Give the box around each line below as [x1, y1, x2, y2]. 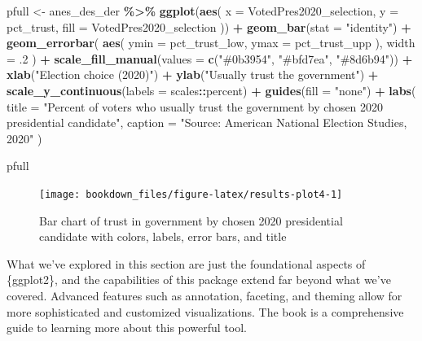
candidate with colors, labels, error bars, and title [39, 228, 287, 245]
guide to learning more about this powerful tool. [7, 319, 248, 336]
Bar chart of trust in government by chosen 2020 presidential [39, 212, 343, 229]
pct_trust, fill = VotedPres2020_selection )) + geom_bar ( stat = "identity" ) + [7, 18, 411, 35]
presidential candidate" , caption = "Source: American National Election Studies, [7, 114, 407, 131]
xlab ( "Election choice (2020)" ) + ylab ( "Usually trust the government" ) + [7, 66, 379, 83]
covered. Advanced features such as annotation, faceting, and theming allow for [7, 286, 402, 304]
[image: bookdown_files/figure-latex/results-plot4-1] [39, 188, 343, 200]
